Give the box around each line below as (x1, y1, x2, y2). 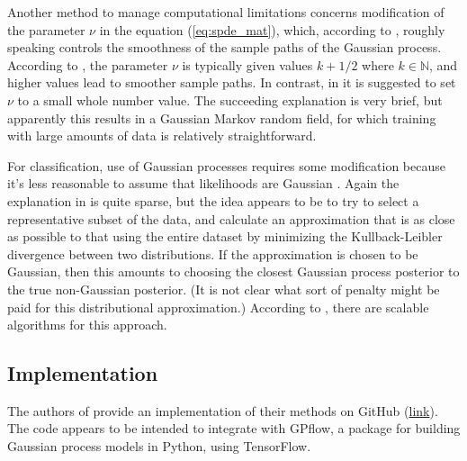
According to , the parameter (7, 55, 168, 74)
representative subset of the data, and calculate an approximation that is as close (7, 209, 455, 228)
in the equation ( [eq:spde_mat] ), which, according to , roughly (99, 20, 445, 39)
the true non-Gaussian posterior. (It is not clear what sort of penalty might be (7, 279, 440, 298)
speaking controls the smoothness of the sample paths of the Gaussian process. (7, 38, 442, 57)
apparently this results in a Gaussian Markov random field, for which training (7, 108, 436, 127)
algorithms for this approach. (7, 315, 167, 334)
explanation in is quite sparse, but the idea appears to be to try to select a (7, 191, 419, 210)
